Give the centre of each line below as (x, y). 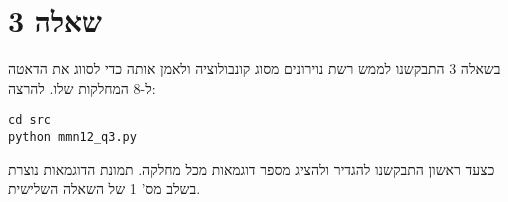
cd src (29, 120)
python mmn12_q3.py (72, 136)
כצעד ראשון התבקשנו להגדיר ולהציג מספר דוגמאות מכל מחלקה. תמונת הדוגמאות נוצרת (251, 168)
